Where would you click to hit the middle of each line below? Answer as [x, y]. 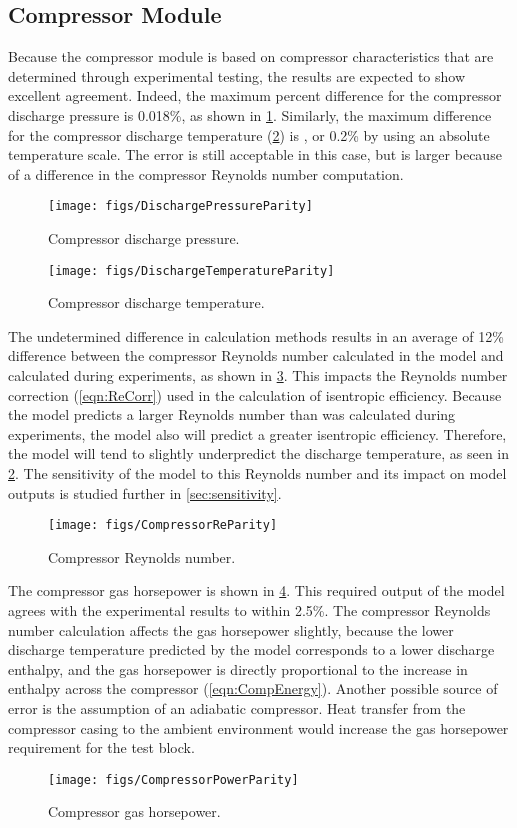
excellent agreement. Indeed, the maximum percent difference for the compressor [255, 95]
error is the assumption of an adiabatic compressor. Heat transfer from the [237, 708]
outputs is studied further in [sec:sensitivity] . [145, 492]
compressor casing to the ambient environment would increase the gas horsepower [258, 727]
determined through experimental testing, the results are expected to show [237, 75]
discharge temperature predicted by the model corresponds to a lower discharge [251, 649]
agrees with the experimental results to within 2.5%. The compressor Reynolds [249, 610]
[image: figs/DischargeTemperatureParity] [191, 270]
